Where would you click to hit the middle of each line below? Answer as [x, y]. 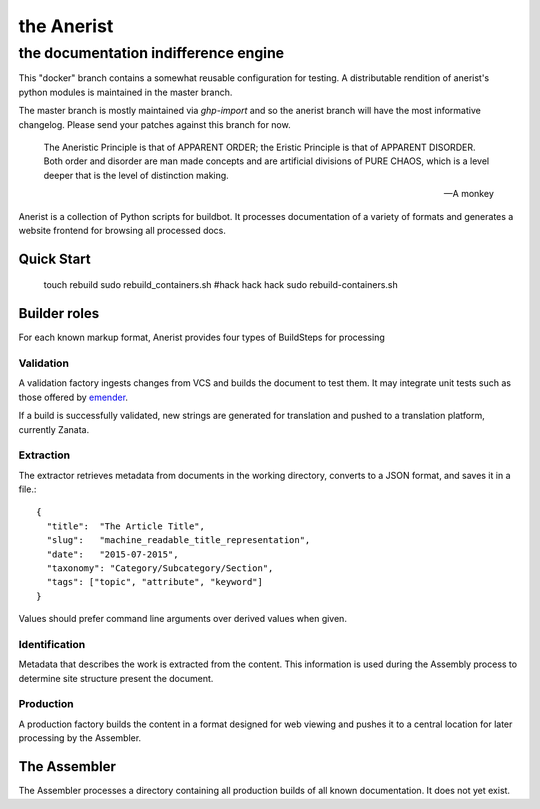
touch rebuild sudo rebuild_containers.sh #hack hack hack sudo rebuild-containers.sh [221, 285]
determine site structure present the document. [116, 678]
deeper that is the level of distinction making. [136, 175]
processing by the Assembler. [80, 738]
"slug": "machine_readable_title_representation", [178, 540]
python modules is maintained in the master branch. [125, 92]
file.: [27, 489]
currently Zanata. [54, 429]
